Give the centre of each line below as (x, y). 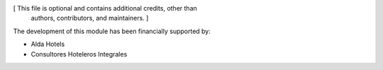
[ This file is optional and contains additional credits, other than (105, 8)
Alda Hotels (48, 44)
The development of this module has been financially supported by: (112, 31)
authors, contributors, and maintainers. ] (90, 18)
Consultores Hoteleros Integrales (79, 54)
